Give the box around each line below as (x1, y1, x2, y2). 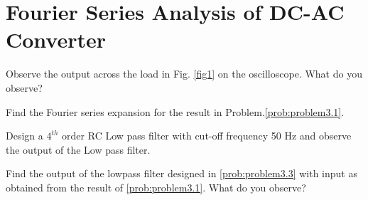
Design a (6, 128, 43, 143)
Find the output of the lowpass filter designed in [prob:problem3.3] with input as (6, 166, 357, 181)
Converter (6, 25, 107, 54)
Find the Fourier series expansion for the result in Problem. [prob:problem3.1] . (6, 104, 345, 119)
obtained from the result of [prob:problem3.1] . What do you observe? (6, 179, 306, 194)
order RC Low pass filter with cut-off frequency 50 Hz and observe (62, 128, 352, 143)
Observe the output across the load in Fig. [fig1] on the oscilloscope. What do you (6, 66, 362, 81)
